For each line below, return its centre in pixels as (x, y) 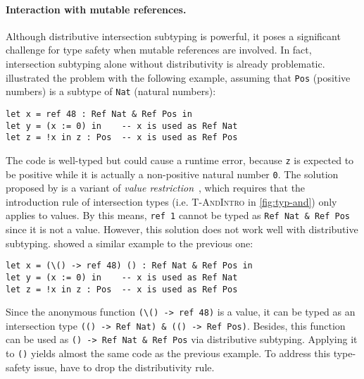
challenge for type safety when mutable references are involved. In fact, (159, 50)
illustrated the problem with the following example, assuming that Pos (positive (178, 77)
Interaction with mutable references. (96, 9)
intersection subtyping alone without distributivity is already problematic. (165, 63)
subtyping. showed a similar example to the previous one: (130, 243)
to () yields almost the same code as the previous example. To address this (168, 353)
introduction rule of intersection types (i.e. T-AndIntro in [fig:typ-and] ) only (171, 201)
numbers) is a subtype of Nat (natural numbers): (111, 91)
